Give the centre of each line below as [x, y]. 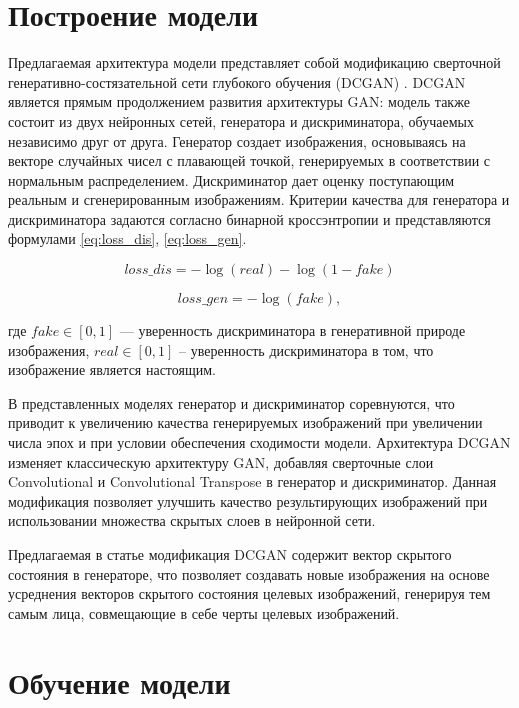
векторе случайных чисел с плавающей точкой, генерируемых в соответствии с [249, 160]
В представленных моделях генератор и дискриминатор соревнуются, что [231, 402]
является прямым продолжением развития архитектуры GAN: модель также [239, 101]
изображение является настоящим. [112, 369]
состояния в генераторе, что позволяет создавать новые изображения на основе [249, 573]
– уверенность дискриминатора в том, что [306, 349]
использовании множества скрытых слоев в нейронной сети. [192, 520]
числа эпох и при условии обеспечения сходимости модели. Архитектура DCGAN [259, 442]
